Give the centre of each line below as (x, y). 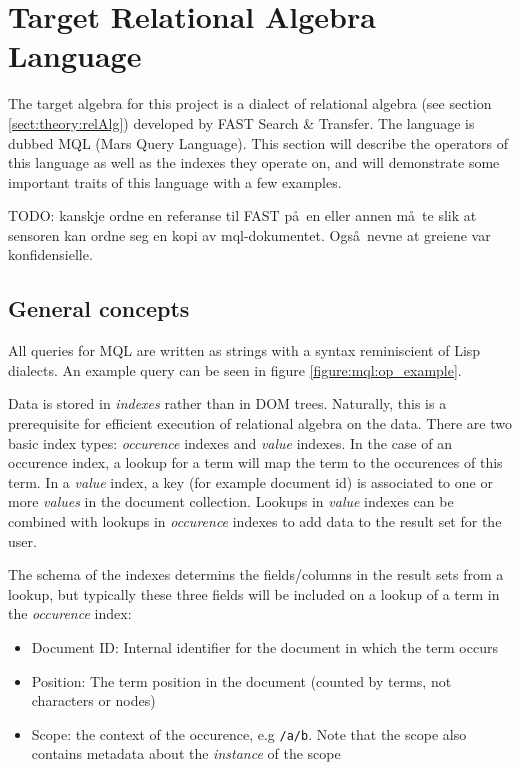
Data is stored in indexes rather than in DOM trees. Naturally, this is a (227, 403)
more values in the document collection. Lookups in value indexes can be (231, 501)
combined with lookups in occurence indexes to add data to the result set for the (255, 521)
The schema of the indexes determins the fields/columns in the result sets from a (256, 574)
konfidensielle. (50, 254)
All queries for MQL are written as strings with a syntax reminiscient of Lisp (244, 350)
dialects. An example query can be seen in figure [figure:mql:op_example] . (235, 369)
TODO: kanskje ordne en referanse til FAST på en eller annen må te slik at (242, 215)
